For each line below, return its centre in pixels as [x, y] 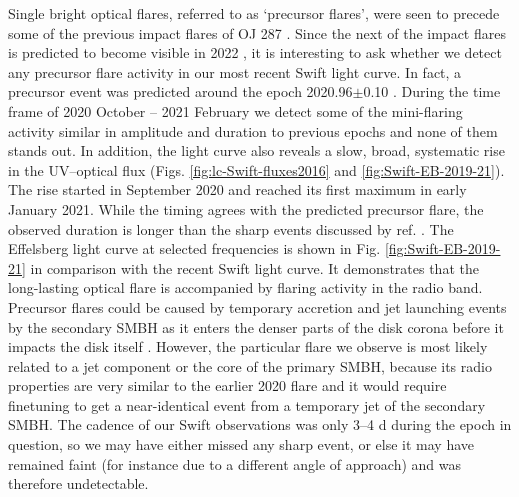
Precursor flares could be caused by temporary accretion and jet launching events [257, 306]
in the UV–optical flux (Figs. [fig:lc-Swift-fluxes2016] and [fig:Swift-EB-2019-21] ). [256, 169]
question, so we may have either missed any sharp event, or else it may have [241, 444]
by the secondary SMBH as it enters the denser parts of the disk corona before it [256, 326]
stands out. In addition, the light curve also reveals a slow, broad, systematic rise [256, 150]
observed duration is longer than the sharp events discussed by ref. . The [231, 228]
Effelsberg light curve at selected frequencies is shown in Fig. [194, 248]
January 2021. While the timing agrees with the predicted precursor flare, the [246, 208]
